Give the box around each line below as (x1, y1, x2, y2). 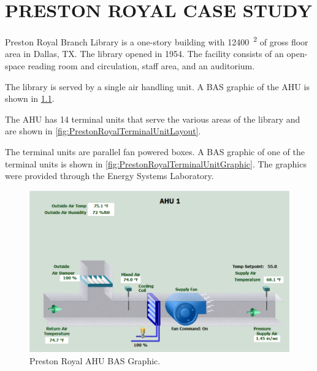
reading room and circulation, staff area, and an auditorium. (28, 59, 255, 72)
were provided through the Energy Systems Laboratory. (5, 169, 214, 182)
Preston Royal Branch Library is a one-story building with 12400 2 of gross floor (5, 34, 308, 48)
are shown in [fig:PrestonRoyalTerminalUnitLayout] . (5, 124, 201, 137)
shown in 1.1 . (5, 92, 55, 105)
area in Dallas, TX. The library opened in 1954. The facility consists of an (5, 47, 284, 60)
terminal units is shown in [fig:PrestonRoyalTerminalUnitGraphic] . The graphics (5, 157, 307, 170)
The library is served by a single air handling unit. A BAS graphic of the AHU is (5, 80, 310, 93)
